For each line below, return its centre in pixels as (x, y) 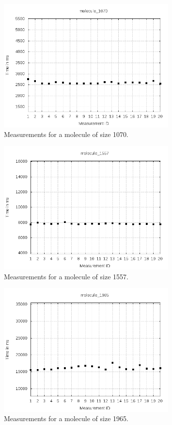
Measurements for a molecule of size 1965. (66, 418)
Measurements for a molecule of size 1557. (66, 276)
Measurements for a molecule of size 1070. (66, 134)
